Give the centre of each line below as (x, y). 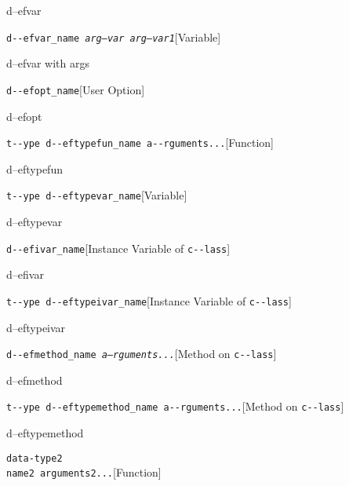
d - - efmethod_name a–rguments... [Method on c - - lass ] (142, 354)
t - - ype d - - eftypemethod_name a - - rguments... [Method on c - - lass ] (175, 406)
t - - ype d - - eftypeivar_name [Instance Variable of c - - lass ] (149, 300)
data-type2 (35, 458)
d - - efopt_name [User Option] (76, 89)
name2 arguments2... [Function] (84, 472)
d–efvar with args (48, 63)
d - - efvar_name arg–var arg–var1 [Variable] (114, 37)
